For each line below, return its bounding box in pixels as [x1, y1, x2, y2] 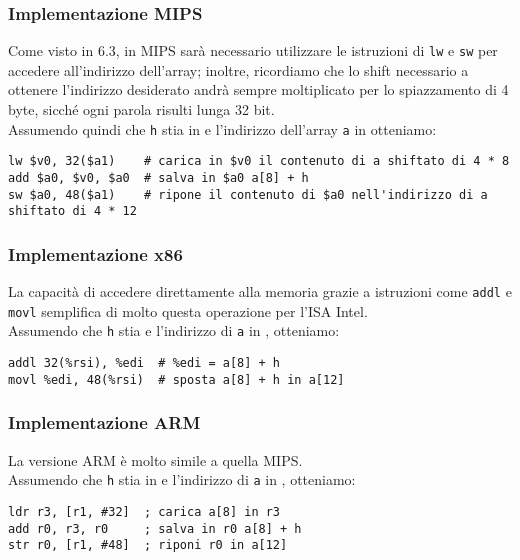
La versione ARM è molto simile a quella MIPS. [8, 449, 303, 470]
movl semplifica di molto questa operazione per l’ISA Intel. [8, 300, 368, 321]
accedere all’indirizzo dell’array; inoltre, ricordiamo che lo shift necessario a [8, 59, 469, 80]
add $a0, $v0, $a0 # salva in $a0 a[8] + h [8, 170, 309, 185]
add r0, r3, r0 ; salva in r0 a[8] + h [8, 521, 302, 536]
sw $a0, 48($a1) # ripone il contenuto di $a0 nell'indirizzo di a [8, 187, 488, 202]
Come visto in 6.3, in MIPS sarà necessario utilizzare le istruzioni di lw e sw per [8, 40, 498, 61]
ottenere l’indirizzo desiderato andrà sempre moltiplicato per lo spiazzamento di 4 [8, 79, 509, 100]
